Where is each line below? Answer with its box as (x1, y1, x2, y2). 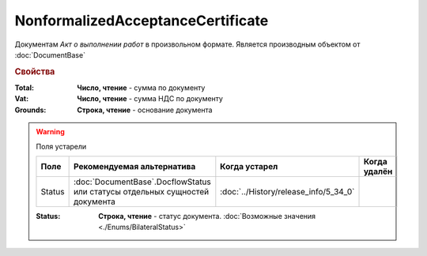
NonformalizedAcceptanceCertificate (14, 12, 269, 29)
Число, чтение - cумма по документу (77, 83, 206, 92)
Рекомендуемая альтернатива (73, 160, 196, 171)
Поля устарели (36, 141, 87, 151)
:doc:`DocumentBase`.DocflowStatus (73, 176, 211, 187)
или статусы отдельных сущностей (73, 186, 210, 197)
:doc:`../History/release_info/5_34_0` (220, 186, 355, 197)
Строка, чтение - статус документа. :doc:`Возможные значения (98, 211, 316, 220)
